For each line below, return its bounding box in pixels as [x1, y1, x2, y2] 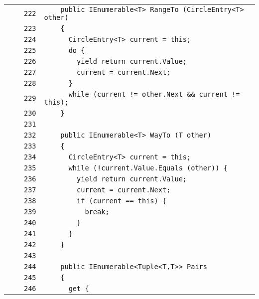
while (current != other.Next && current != [68, 90, 240, 98]
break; [85, 208, 110, 216]
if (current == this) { [77, 197, 167, 205]
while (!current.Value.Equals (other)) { [68, 164, 228, 172]
